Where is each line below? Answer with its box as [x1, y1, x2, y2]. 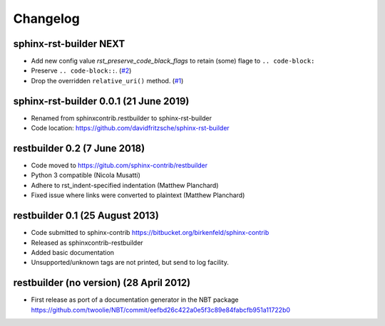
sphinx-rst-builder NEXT [13, 38, 125, 50]
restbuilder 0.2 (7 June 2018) [13, 142, 145, 154]
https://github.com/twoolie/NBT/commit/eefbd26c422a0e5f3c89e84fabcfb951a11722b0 [31, 305, 291, 314]
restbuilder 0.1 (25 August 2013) [13, 210, 160, 222]
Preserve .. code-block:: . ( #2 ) [31, 66, 132, 75]
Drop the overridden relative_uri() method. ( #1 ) [31, 76, 184, 85]
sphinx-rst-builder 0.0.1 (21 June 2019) [13, 95, 190, 107]
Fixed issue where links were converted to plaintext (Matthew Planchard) [31, 191, 245, 199]
